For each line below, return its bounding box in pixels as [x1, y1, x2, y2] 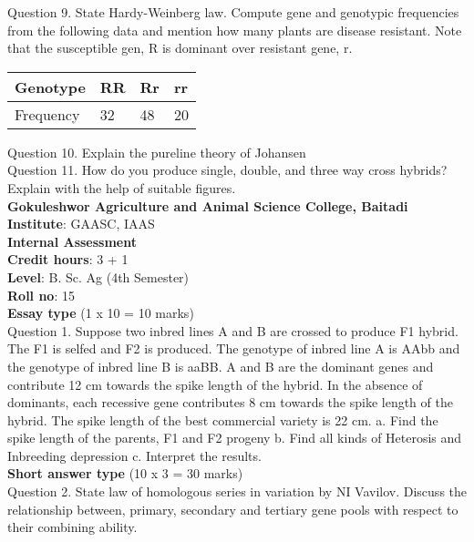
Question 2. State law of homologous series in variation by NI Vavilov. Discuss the [7, 482, 468, 501]
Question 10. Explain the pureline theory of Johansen [7, 142, 306, 161]
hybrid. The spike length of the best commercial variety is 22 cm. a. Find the [7, 410, 438, 429]
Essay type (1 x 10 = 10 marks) [7, 303, 194, 322]
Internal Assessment [7, 231, 137, 251]
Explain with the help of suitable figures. [7, 178, 236, 197]
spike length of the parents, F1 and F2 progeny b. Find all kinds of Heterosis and [7, 428, 462, 447]
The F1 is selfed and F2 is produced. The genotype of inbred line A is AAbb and [7, 339, 460, 358]
